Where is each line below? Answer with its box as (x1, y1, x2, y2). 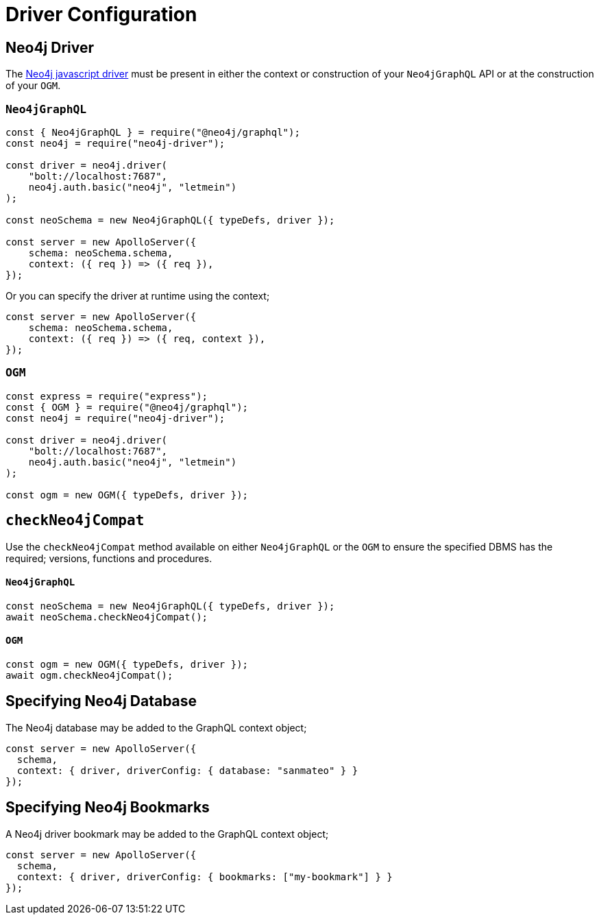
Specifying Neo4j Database (5, 692, 197, 710)
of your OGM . (5, 80, 61, 92)
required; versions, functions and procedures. (5, 552, 212, 564)
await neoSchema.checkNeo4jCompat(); (5, 611, 208, 622)
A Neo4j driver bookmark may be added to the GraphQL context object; (5, 827, 329, 840)
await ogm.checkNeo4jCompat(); (5, 669, 173, 681)
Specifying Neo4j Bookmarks (5, 799, 210, 816)
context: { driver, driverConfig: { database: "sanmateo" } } (16, 764, 358, 776)
